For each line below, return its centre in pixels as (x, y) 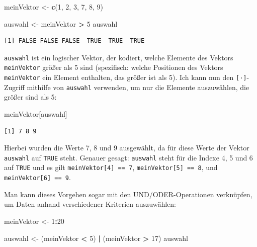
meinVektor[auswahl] (36, 114)
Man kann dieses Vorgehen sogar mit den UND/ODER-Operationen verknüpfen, (128, 194)
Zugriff (14, 87)
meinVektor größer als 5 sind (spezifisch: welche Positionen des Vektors (114, 67)
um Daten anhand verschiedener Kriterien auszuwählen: (90, 204)
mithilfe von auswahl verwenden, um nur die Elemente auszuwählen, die (138, 87)
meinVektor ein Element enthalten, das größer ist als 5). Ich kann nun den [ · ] (125, 77)
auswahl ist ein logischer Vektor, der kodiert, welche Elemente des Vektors (119, 57)
